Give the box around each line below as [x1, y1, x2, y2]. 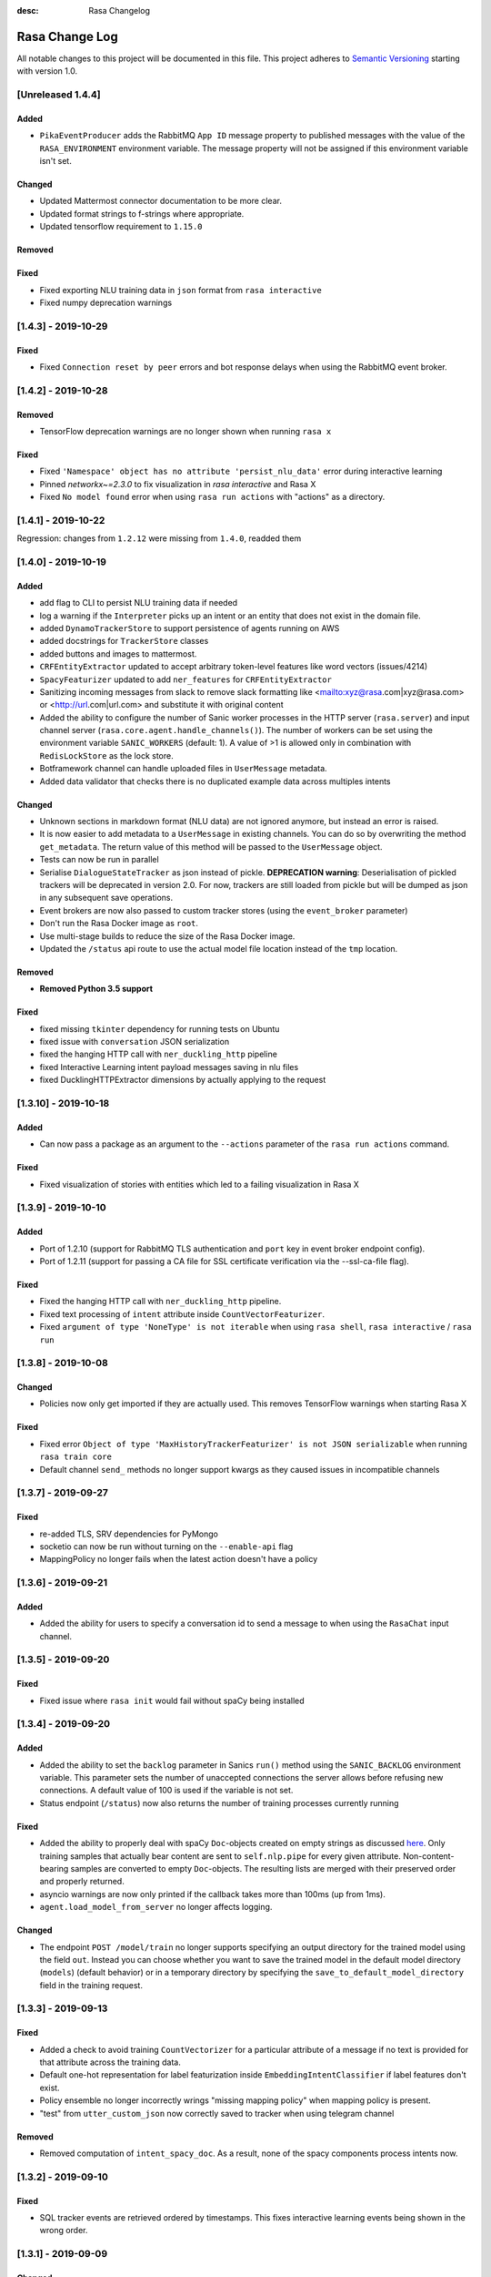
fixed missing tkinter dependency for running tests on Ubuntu [39, 1023, 280, 1034]
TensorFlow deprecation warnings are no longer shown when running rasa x [39, 425, 332, 436]
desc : [16, 5, 39, 15]
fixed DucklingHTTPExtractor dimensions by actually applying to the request [39, 1075, 326, 1086]
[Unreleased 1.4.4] [16, 88, 101, 101]
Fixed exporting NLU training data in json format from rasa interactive [39, 284, 322, 295]
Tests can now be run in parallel [39, 854, 159, 865]
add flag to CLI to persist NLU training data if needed [39, 597, 238, 608]
